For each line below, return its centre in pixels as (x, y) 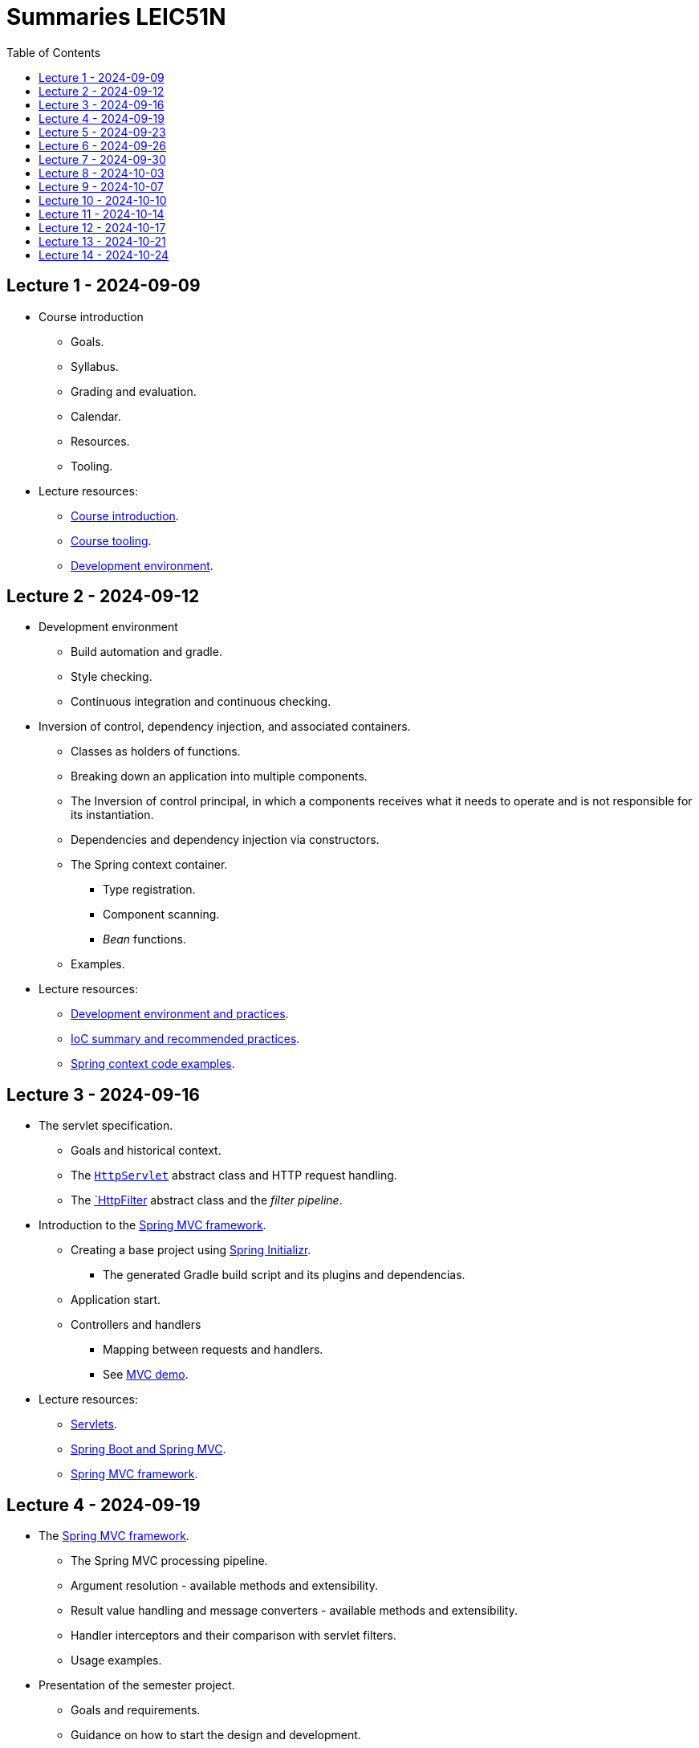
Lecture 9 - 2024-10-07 (101, 186)
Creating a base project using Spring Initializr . (191, 1250)
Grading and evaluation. (134, 391)
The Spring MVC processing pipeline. (169, 1561)
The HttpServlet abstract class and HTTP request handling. (234, 1176)
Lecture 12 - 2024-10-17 (102, 227)
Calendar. (96, 416)
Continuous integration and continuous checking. (201, 702)
